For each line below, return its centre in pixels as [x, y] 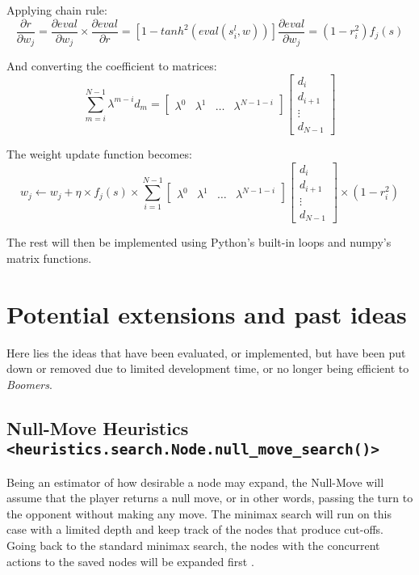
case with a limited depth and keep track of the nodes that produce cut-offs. [195, 529]
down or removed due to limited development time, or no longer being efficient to [208, 368]
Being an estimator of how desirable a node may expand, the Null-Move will [195, 482]
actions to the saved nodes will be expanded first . [130, 561]
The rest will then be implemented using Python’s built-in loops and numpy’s [199, 242]
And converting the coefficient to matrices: [112, 66]
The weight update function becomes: [99, 154]
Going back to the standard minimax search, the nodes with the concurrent [193, 545]
